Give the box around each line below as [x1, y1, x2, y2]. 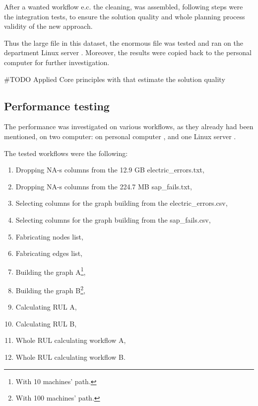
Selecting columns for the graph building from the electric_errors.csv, [15, 198, 228, 208]
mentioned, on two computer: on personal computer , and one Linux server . [4, 131, 236, 141]
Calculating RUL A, [15, 302, 77, 312]
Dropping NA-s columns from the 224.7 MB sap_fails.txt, [15, 181, 192, 191]
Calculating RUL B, [15, 318, 77, 328]
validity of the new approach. [4, 21, 93, 31]
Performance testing [4, 98, 110, 113]
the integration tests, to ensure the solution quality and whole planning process [4, 11, 245, 21]
